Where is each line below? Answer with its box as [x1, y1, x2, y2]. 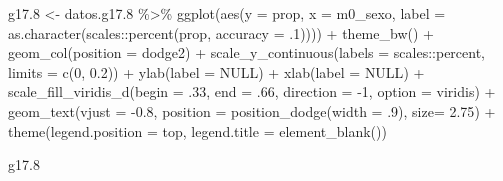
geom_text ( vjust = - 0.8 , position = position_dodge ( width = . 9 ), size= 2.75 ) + [8, 100, 496, 121]
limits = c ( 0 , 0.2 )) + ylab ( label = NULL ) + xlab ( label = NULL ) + [8, 61, 425, 82]
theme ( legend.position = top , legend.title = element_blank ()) [8, 120, 387, 141]
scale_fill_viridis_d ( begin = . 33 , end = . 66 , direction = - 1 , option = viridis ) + [8, 81, 496, 102]
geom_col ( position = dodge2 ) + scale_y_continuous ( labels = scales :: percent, [8, 42, 485, 63]
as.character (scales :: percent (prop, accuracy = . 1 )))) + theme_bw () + [8, 22, 434, 43]
